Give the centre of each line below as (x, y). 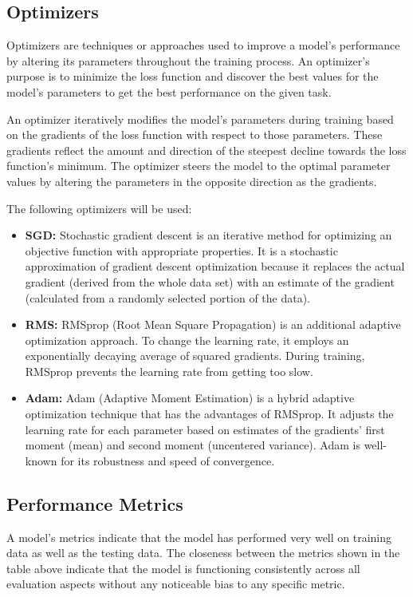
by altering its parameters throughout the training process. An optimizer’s (188, 60)
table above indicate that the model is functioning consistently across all (183, 568)
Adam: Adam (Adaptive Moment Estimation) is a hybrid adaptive (190, 398)
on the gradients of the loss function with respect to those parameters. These (195, 134)
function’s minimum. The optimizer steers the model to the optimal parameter (199, 166)
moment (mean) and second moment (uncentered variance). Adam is (193, 445)
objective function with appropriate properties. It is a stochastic (181, 250)
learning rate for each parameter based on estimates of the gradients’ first (205, 429)
